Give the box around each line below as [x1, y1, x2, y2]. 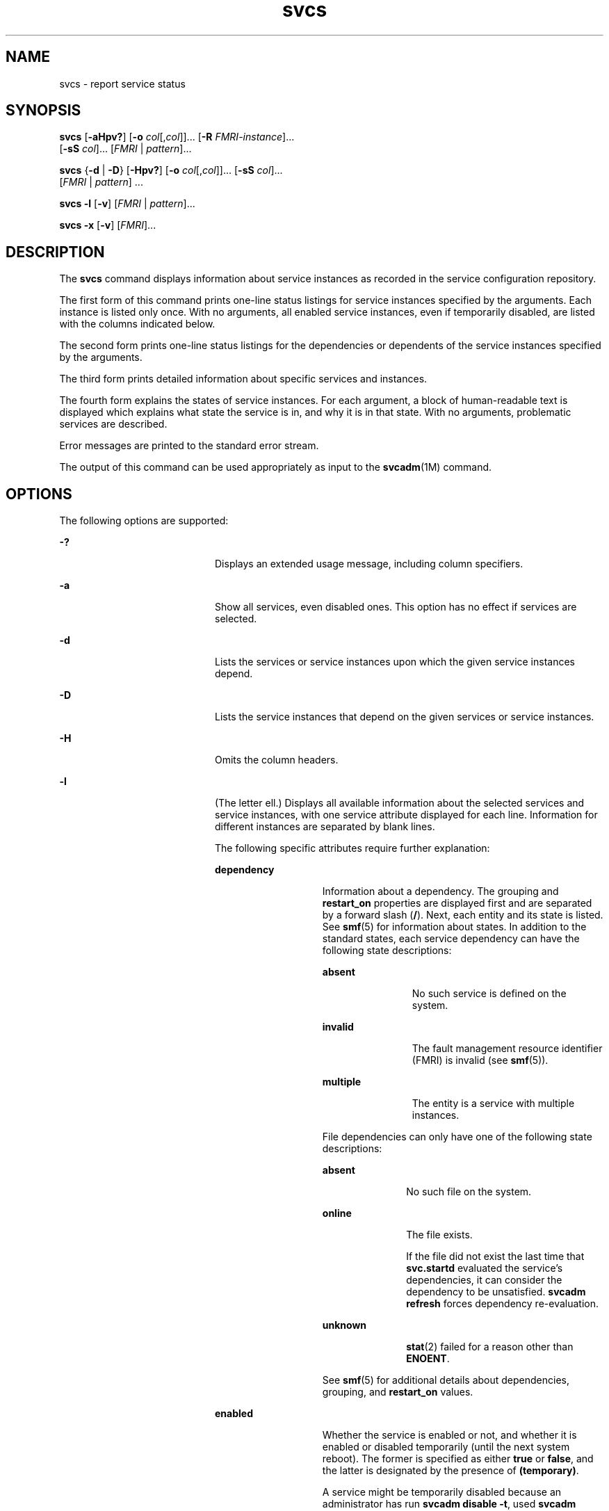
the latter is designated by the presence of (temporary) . [322, 1464, 579, 1477]
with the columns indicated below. [59, 318, 216, 330]
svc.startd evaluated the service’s [406, 1262, 563, 1275]
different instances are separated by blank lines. [215, 821, 435, 833]
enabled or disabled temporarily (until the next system [322, 1441, 570, 1453]
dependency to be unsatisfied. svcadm [406, 1286, 586, 1298]
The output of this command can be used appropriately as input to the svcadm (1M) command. [59, 461, 492, 474]
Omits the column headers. [215, 754, 339, 766]
